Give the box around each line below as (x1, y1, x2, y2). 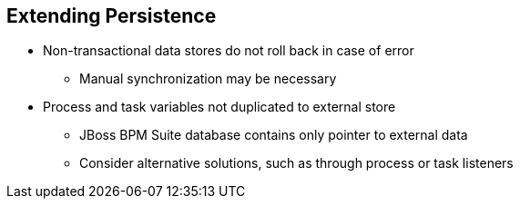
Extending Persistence (6, 5, 217, 27)
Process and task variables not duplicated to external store (43, 99, 396, 115)
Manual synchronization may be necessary (79, 71, 337, 87)
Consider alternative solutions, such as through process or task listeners (79, 155, 514, 172)
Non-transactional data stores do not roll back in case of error (43, 43, 414, 59)
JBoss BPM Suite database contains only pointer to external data (79, 127, 468, 143)
